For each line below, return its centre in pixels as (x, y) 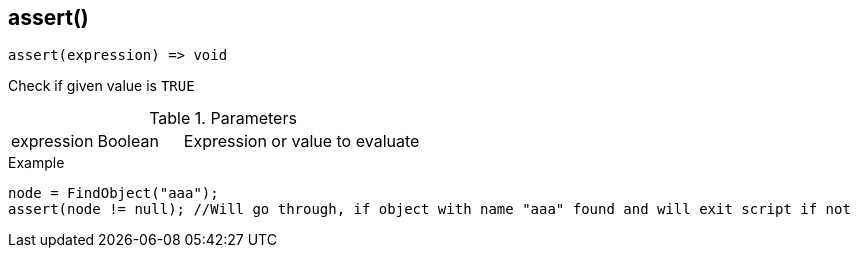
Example (36, 163)
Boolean (128, 141)
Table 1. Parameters (223, 118)
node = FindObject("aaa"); (113, 193)
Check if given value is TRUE (101, 86)
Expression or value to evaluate (301, 141)
